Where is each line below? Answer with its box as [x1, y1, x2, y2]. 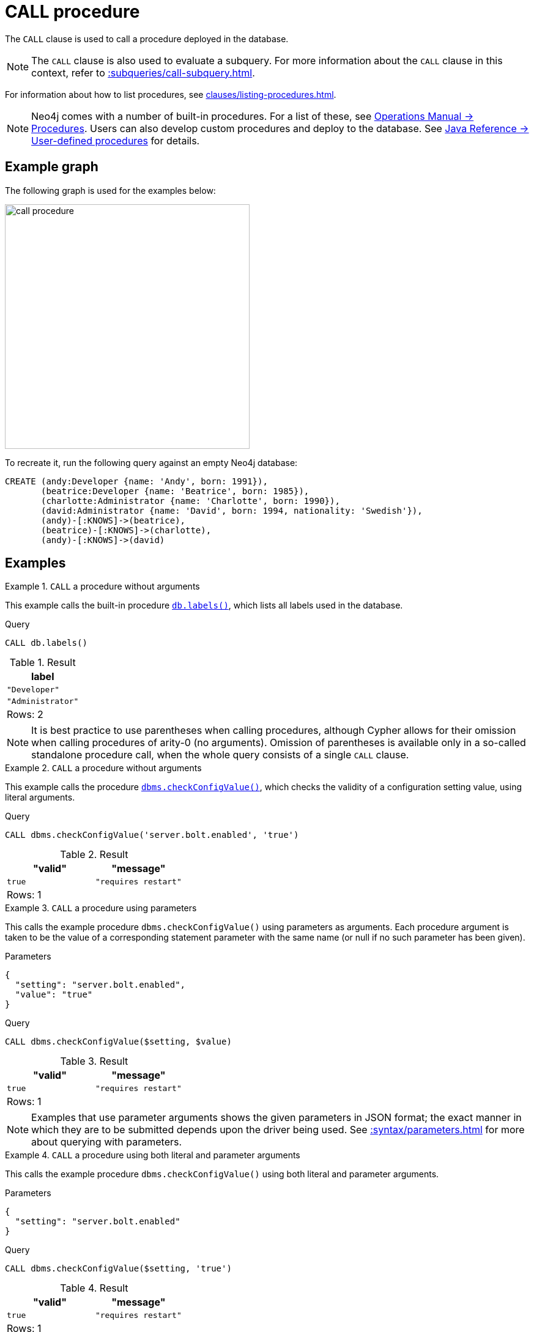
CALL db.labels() [5, 638, 87, 648]
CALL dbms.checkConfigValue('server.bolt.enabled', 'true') [5, 830, 299, 840]
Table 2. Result [60, 848, 128, 861]
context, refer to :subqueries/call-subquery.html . [31, 66, 255, 79]
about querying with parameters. [31, 1136, 182, 1149]
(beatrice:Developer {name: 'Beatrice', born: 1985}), [41, 486, 310, 496]
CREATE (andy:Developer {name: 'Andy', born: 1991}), [5, 476, 268, 486]
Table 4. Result [60, 1282, 128, 1295]
